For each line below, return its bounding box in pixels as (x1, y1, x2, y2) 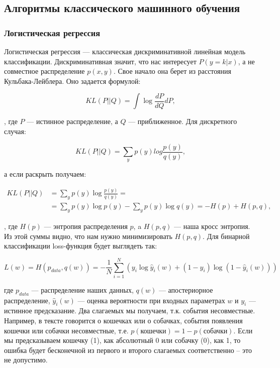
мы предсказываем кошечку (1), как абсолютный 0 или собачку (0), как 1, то (4, 335, 241, 345)
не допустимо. (4, 354, 48, 365)
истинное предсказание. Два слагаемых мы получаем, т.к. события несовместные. (4, 305, 255, 316)
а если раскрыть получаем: (4, 169, 86, 179)
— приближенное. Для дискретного (128, 116, 237, 127)
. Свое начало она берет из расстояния (113, 66, 231, 76)
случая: (4, 126, 26, 136)
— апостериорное (158, 284, 213, 295)
